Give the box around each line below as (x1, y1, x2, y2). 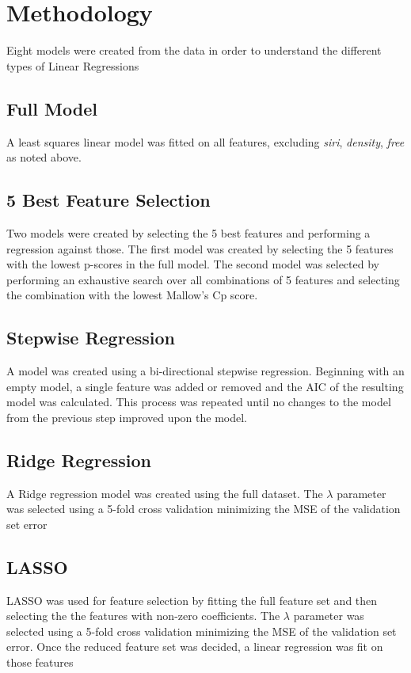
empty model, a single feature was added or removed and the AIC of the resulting (6, 378, 404, 394)
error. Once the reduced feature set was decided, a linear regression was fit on (6, 638, 383, 655)
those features (6, 654, 74, 671)
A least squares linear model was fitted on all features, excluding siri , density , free (6, 133, 405, 150)
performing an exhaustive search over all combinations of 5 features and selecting (6, 271, 400, 287)
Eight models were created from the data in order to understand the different (6, 42, 382, 59)
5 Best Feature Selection (6, 188, 211, 212)
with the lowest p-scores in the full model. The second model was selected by (6, 256, 379, 272)
